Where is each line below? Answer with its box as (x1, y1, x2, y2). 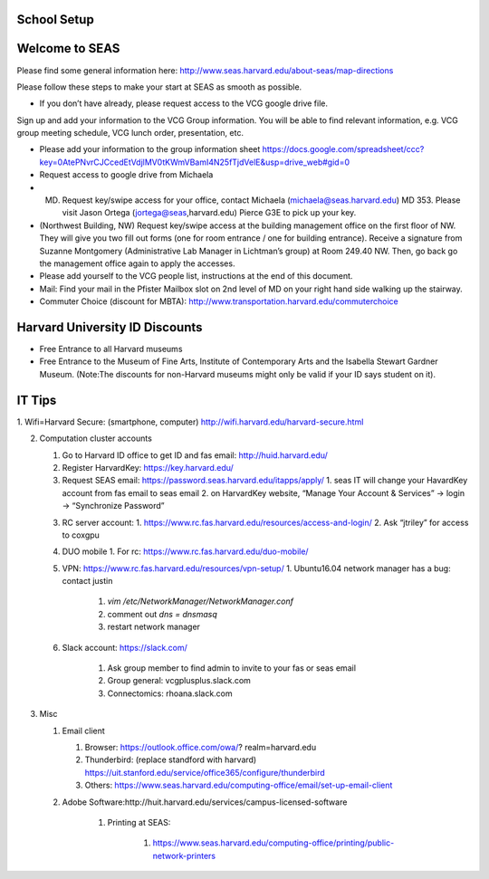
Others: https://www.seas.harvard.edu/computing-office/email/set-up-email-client (84, 779, 393, 791)
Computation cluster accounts (39, 433, 153, 444)
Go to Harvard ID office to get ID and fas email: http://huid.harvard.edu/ (62, 449, 328, 461)
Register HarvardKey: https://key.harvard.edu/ (62, 462, 235, 473)
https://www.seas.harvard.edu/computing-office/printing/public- (152, 837, 395, 848)
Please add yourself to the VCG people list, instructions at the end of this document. (39, 271, 353, 282)
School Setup (16, 12, 94, 27)
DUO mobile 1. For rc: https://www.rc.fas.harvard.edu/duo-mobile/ (62, 546, 309, 557)
